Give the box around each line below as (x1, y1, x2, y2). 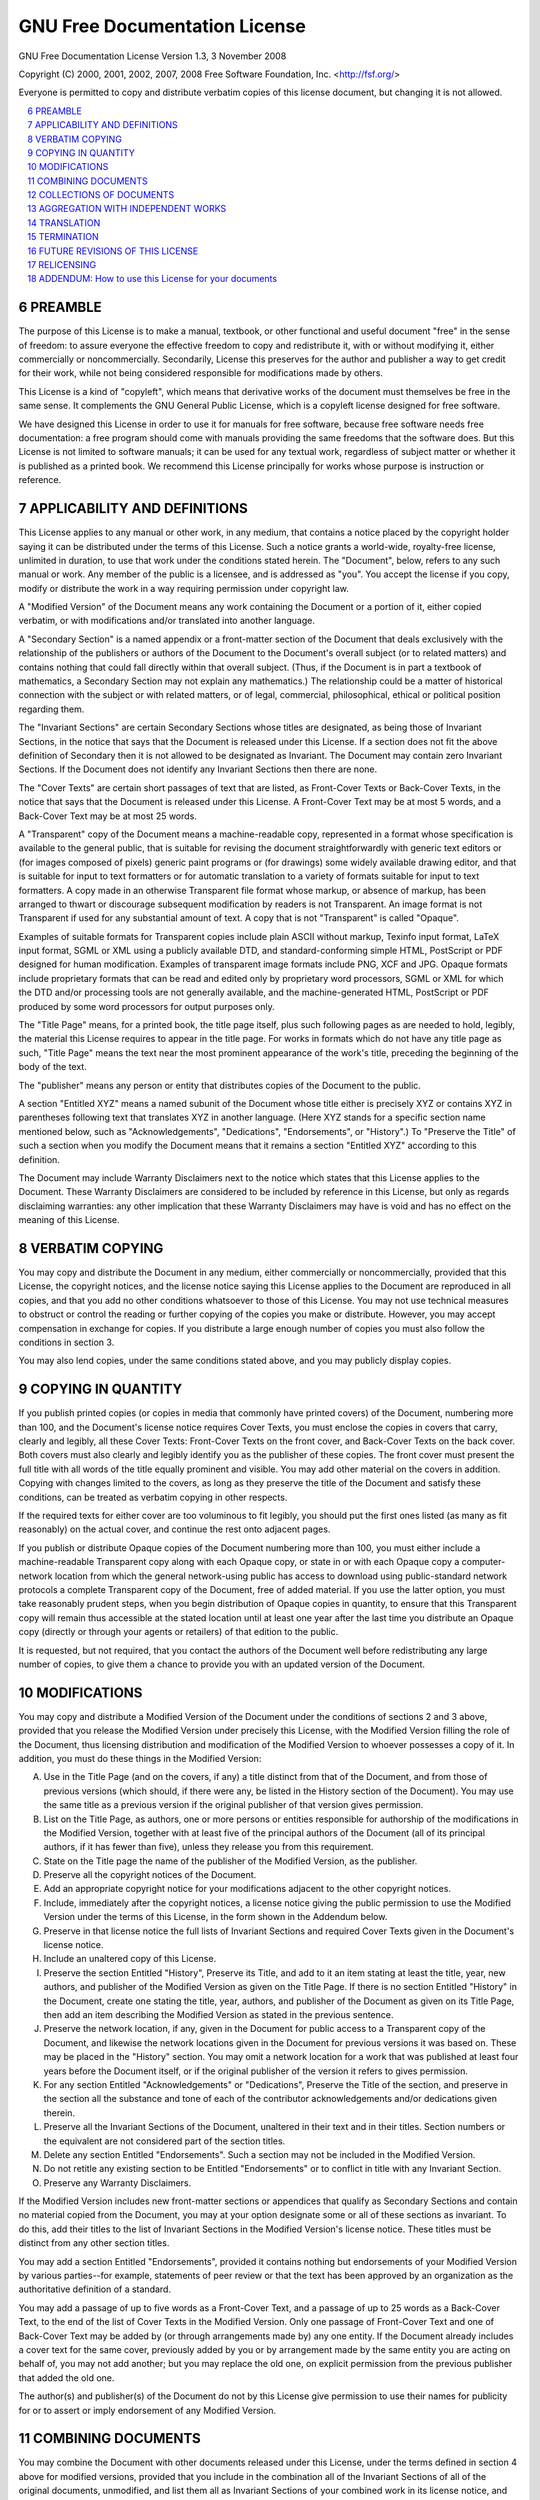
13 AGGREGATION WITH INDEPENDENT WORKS (27, 203, 227, 215)
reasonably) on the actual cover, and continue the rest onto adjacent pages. (18, 1523, 331, 1535)
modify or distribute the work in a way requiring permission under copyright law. (18, 582, 349, 594)
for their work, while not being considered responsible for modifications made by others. (18, 367, 384, 379)
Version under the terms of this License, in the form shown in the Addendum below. (43, 1911, 388, 1923)
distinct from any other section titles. (18, 2237, 170, 2249)
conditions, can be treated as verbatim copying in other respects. (18, 1491, 288, 1503)
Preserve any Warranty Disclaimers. (43, 2176, 192, 2189)
